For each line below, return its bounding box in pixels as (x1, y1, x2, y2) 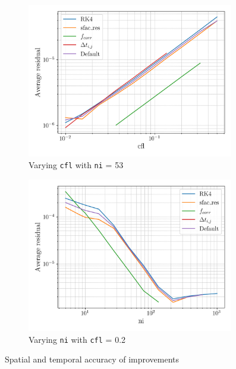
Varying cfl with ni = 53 (29, 159, 124, 171)
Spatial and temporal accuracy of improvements (5, 353, 180, 365)
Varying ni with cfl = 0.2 (29, 333, 126, 345)
